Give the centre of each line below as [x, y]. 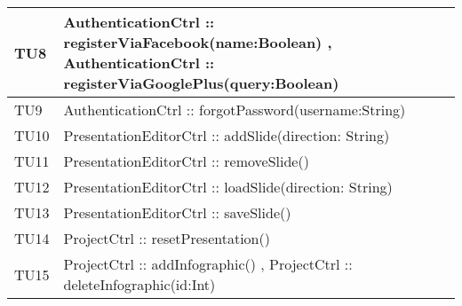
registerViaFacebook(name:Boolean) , [198, 42]
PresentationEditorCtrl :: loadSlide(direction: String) [228, 187]
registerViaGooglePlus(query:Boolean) [201, 83]
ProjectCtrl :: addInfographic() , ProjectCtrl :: [208, 264]
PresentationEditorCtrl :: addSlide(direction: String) [227, 135]
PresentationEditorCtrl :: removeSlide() [186, 161]
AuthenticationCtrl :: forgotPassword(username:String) [235, 110]
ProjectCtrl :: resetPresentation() [167, 238]
